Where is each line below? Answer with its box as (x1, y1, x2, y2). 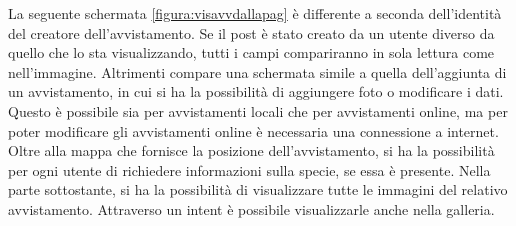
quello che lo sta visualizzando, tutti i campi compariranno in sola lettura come (8, 42, 495, 63)
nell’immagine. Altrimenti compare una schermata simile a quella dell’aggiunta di (8, 61, 507, 82)
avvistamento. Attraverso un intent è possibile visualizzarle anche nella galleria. (8, 198, 495, 219)
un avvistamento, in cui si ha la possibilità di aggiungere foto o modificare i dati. (8, 81, 504, 102)
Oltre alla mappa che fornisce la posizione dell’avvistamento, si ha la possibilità (8, 140, 495, 161)
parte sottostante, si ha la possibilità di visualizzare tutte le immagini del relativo (8, 179, 508, 200)
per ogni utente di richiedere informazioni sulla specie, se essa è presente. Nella (8, 159, 491, 180)
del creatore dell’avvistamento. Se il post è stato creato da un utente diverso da (8, 22, 495, 43)
